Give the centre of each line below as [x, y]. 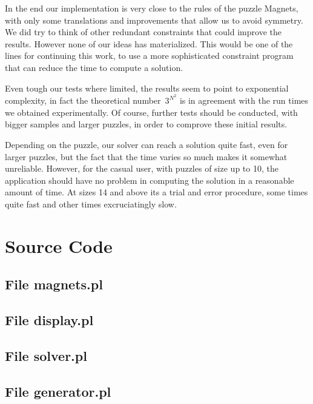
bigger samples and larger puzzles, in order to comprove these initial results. [146, 124]
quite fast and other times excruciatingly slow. [91, 204]
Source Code [59, 245]
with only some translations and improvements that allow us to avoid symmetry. [154, 20]
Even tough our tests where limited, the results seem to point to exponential [147, 88]
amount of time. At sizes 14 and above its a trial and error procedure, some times [156, 192]
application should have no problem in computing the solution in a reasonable [150, 180]
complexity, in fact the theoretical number [83, 100]
